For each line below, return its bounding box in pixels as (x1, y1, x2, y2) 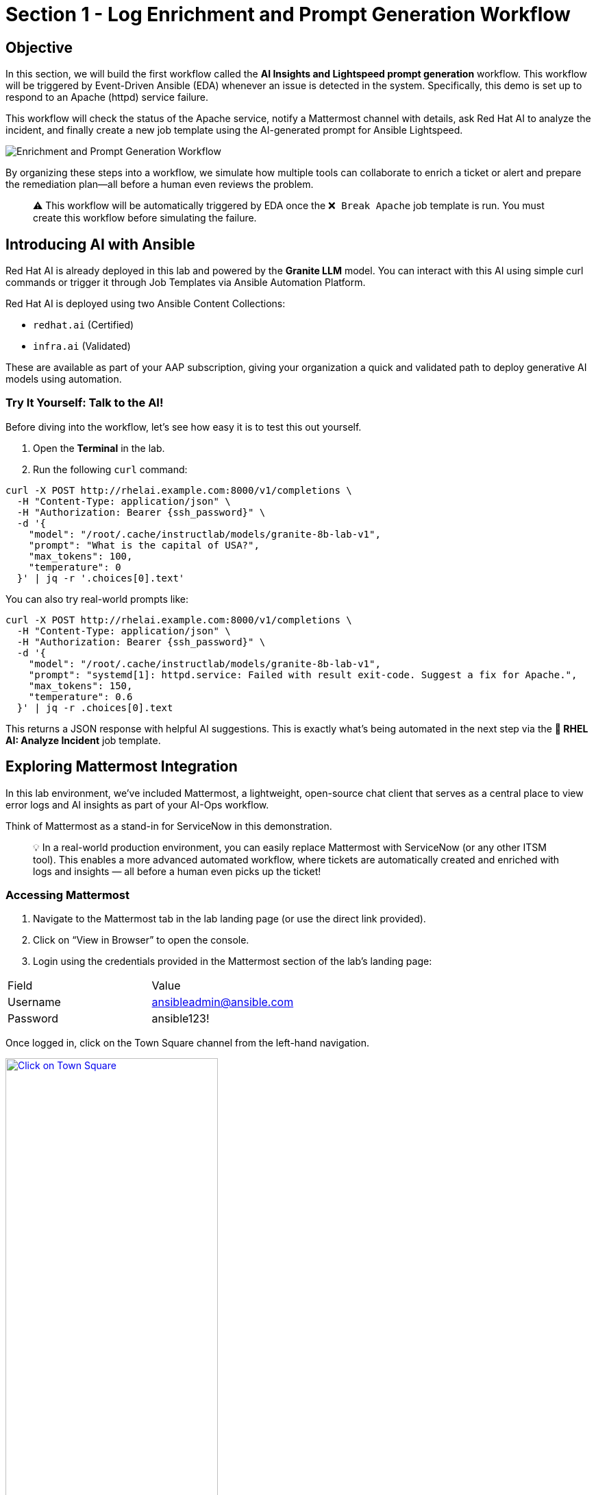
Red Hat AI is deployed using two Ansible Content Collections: (5, 298, 286, 310)
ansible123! (151, 1012, 210, 1026)
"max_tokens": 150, (28, 680, 133, 691)
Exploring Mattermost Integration (5, 758, 238, 776)
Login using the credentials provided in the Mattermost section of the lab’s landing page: (33, 955, 432, 968)
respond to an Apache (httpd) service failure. (5, 91, 209, 104)
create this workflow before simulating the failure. (33, 212, 257, 224)
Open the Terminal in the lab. (33, 442, 165, 454)
